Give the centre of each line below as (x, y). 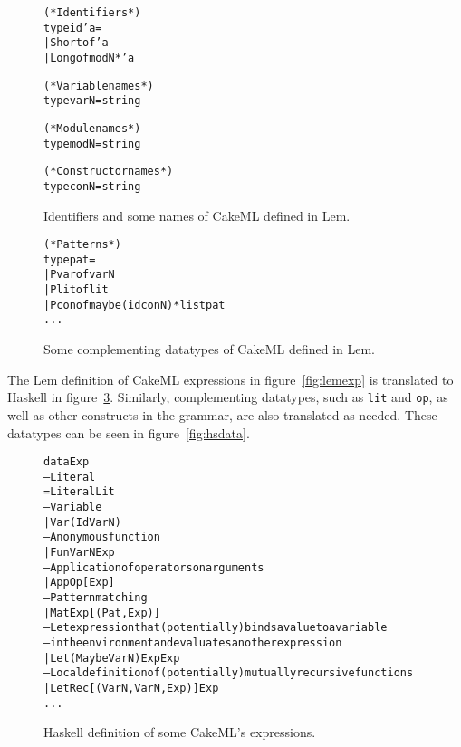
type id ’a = (73, 28)
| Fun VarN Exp (79, 553)
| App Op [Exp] (79, 583)
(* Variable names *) (99, 86)
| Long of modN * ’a (89, 57)
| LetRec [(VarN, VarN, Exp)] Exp (131, 688)
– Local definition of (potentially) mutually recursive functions (229, 673)
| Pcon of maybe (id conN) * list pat (134, 305)
